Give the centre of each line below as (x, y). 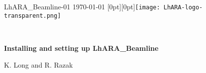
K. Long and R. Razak (38, 64)
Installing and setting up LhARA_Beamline (81, 48)
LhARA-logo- (183, 7)
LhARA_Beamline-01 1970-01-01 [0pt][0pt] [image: (82, 6)
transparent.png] (33, 16)
